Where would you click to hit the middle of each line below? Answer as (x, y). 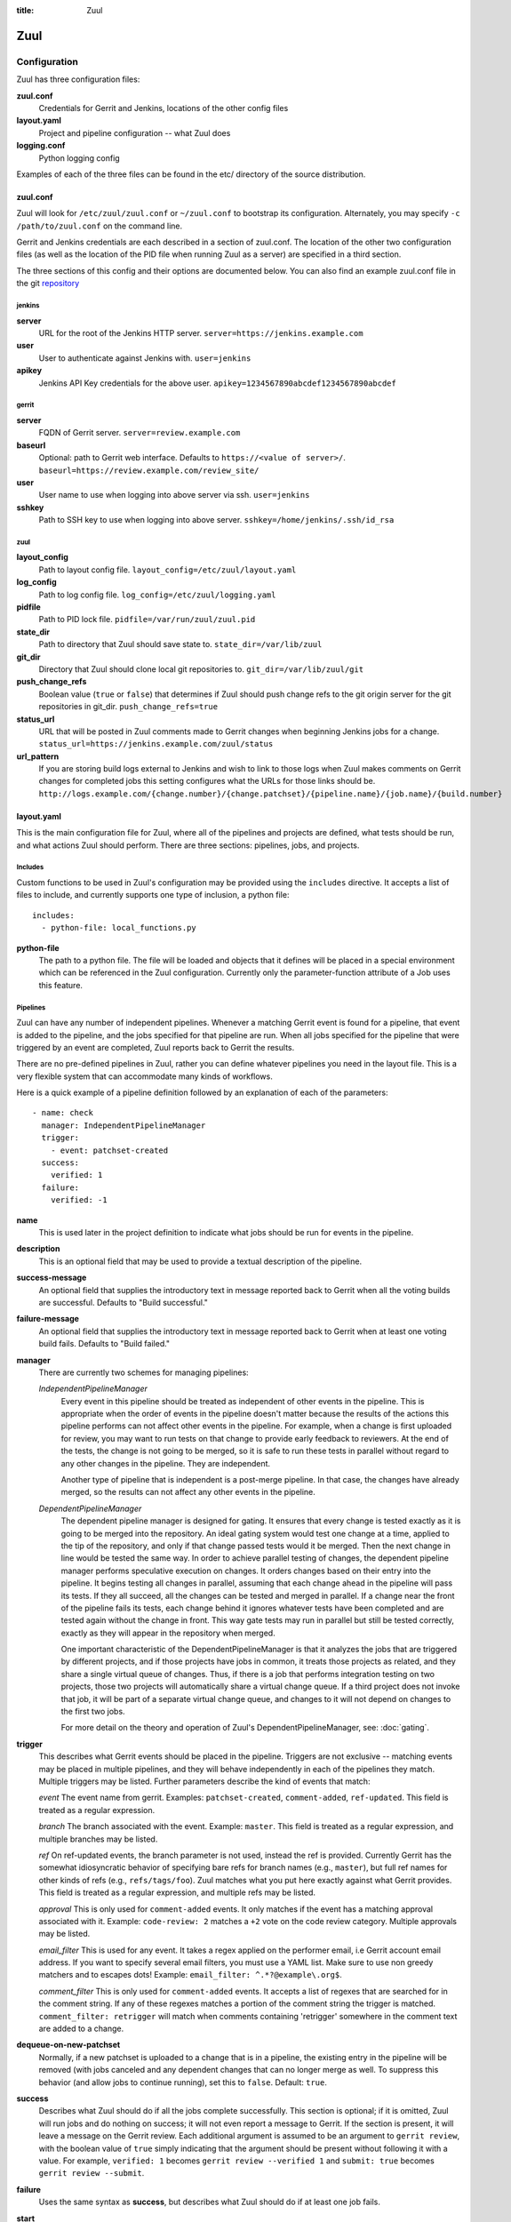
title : (25, 10)
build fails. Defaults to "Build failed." (104, 1344)
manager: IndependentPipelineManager (124, 1125)
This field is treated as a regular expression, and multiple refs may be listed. (177, 1892)
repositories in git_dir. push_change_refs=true (128, 707)
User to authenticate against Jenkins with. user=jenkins (145, 358)
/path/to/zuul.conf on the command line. (100, 226)
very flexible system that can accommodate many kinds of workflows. (144, 1076)
